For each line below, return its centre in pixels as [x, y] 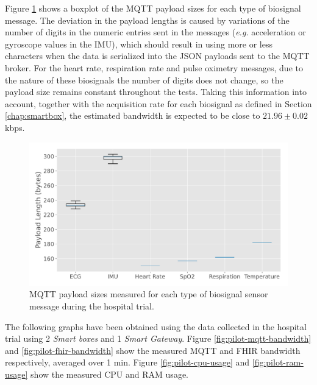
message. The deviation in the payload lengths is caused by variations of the [147, 20]
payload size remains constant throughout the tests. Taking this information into [156, 92]
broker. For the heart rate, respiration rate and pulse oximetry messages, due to [154, 67]
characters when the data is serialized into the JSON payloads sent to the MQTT [157, 56]
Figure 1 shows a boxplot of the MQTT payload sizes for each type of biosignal [153, 8]
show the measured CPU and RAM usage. [109, 374]
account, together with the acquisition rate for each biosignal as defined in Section [158, 103]
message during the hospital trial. [92, 306]
